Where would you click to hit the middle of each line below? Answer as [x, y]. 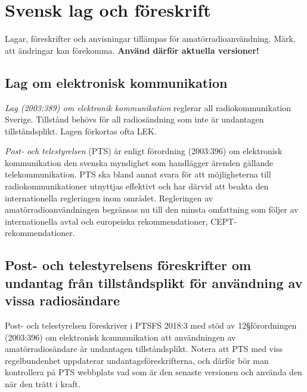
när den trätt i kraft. [43, 384]
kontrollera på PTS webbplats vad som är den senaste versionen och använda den [153, 372]
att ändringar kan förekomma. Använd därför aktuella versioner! [132, 50]
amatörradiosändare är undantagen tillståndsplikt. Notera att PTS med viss [144, 349]
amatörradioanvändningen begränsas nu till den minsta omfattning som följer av [152, 209]
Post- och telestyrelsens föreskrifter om [128, 265]
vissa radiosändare [63, 300]
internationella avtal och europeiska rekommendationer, [106, 221]
